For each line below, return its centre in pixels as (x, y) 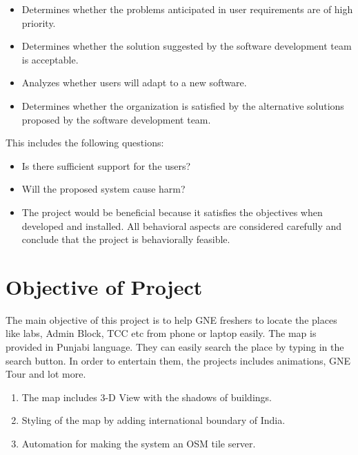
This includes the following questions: (85, 143)
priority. (39, 22)
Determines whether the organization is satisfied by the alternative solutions (183, 105)
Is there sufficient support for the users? (106, 165)
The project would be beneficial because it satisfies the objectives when (172, 212)
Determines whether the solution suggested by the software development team (187, 46)
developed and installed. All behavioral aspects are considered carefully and (182, 225)
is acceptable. (50, 59)
